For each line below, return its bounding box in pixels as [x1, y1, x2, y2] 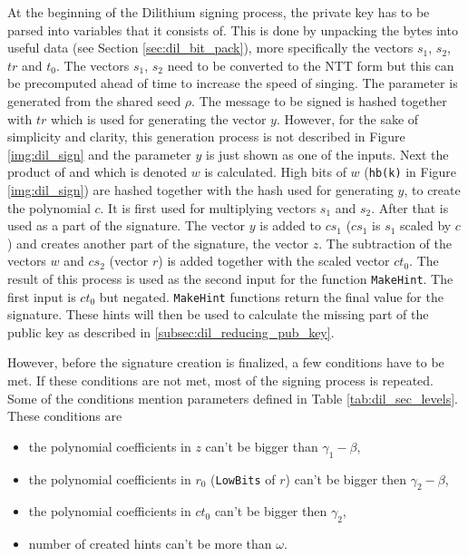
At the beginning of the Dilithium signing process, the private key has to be [7, 3, 430, 21]
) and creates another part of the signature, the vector [7, 233, 309, 252]
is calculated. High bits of [204, 162, 346, 181]
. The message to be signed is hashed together [191, 91, 447, 110]
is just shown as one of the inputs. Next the [206, 144, 449, 163]
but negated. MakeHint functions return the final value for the [99, 287, 444, 306]
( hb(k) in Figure [364, 162, 457, 181]
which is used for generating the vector [50, 109, 267, 128]
